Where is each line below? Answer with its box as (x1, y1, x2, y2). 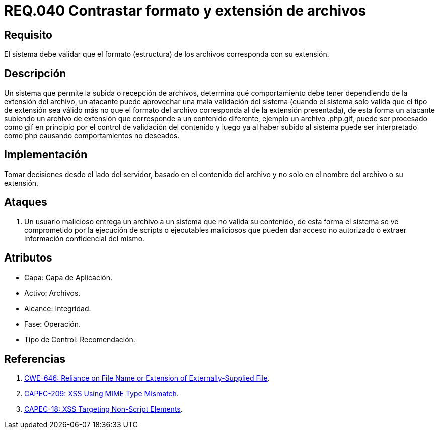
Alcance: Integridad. (24, 304, 91, 313)
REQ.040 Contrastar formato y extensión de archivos (4, 2, 367, 19)
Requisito (4, 28, 52, 41)
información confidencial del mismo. (24, 234, 145, 243)
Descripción (4, 67, 66, 80)
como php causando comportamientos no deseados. (4, 131, 180, 140)
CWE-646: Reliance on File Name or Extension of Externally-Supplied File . (24, 374, 270, 383)
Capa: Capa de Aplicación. (24, 273, 112, 282)
